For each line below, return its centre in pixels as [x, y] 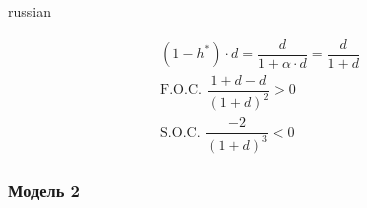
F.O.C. [181, 90]
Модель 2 [44, 190]
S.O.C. [180, 132]
